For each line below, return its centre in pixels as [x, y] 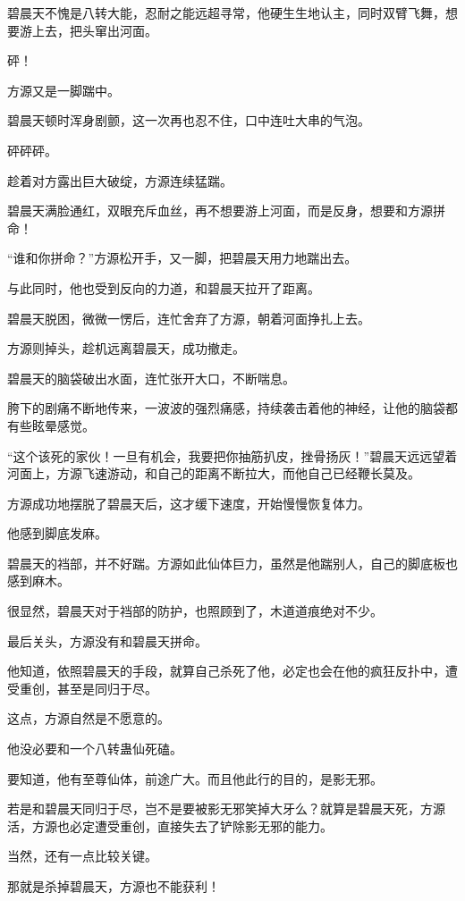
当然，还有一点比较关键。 [82, 856]
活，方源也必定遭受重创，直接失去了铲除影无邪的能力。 [170, 825]
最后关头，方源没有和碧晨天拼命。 [107, 640]
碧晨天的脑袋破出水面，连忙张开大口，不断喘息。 [151, 378]
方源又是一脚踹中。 [63, 90]
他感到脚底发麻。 [57, 533]
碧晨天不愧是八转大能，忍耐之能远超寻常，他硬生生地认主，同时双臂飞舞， [226, 13]
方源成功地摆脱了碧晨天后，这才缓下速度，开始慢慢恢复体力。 [189, 503]
